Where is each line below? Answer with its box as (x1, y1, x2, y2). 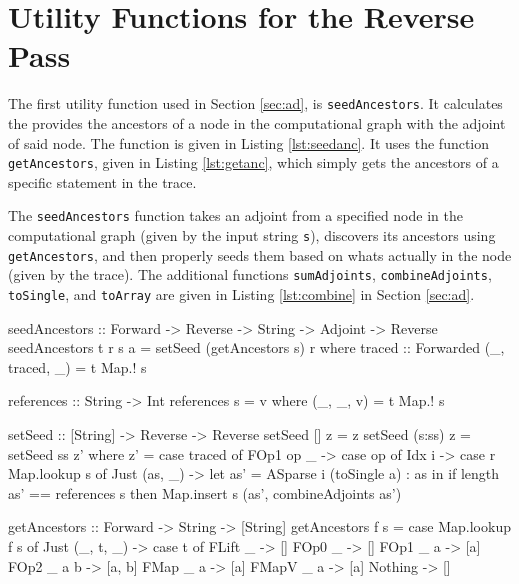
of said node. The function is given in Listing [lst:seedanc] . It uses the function (8, 132, 490, 153)
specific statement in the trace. (8, 171, 197, 192)
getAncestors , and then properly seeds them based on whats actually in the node (8, 244, 512, 265)
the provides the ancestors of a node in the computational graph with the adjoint (8, 112, 506, 133)
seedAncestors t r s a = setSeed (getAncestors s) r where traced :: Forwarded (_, (8, 337, 505, 358)
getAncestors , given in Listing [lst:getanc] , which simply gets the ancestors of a (8, 152, 499, 173)
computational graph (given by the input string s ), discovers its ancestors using (8, 225, 496, 246)
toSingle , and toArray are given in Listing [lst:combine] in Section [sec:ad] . (8, 284, 475, 305)
